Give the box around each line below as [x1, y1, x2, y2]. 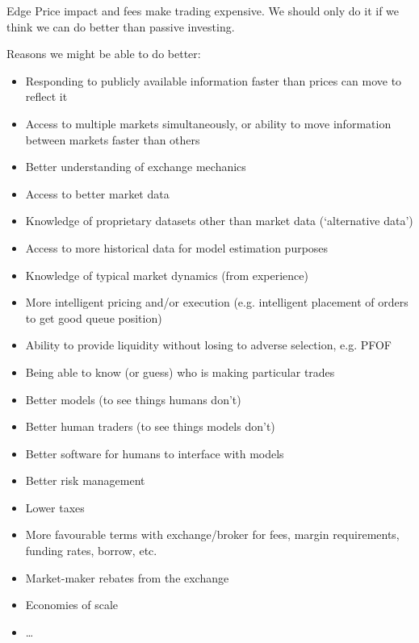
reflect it [25, 88, 68, 105]
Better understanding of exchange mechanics [25, 158, 246, 175]
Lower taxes [25, 499, 85, 516]
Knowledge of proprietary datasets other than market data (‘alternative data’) [25, 212, 413, 229]
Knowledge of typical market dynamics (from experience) [25, 266, 308, 283]
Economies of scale [25, 596, 119, 613]
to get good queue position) [25, 309, 162, 326]
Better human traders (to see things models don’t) [25, 418, 275, 435]
